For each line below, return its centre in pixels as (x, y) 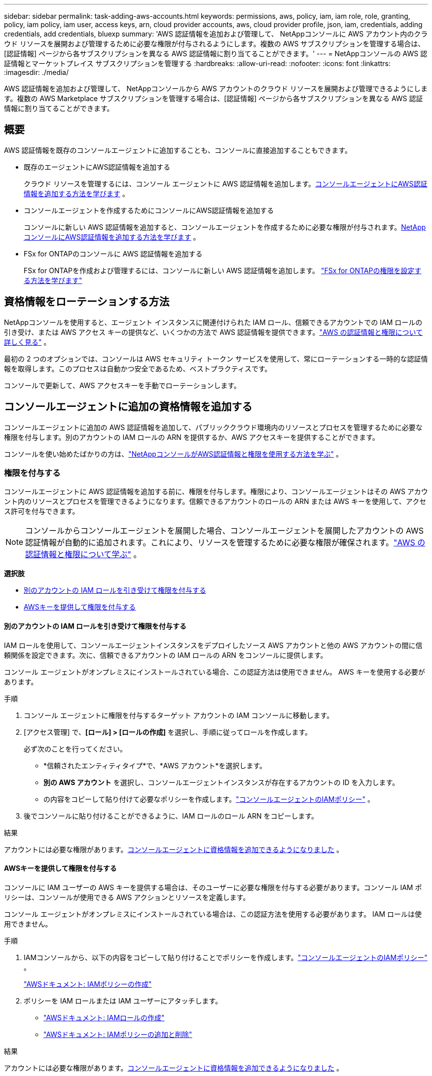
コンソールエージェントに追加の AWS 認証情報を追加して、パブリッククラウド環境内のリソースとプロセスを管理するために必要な (213, 427)
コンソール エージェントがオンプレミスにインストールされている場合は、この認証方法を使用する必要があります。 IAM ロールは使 (213, 914)
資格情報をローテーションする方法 (87, 302)
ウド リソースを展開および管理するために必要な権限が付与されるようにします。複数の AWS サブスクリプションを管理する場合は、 (215, 44)
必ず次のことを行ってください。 (75, 749)
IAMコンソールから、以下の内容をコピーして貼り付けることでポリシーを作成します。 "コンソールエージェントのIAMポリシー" (226, 957)
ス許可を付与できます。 (42, 511)
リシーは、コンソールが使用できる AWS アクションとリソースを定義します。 (127, 897)
